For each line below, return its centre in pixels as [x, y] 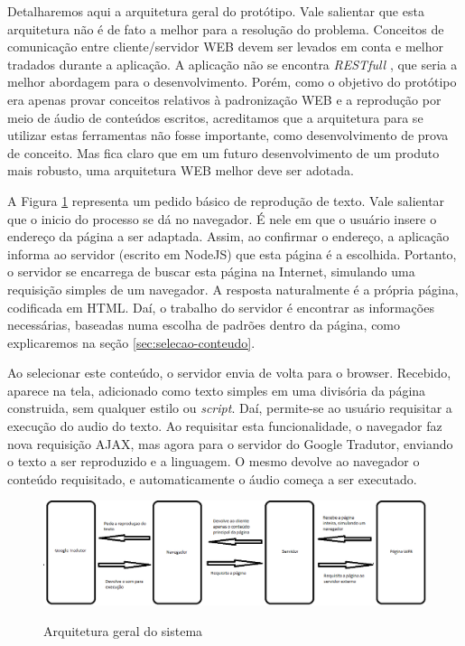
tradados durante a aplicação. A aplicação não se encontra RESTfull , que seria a [232, 64]
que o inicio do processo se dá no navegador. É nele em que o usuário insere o [222, 218]
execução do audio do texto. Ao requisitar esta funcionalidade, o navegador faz [225, 426]
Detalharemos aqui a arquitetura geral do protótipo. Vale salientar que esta [216, 11]
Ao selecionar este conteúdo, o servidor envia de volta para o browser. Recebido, [229, 373]
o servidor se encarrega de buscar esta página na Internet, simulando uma [211, 272]
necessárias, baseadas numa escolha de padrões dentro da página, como [204, 325]
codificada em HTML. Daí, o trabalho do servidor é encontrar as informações [221, 307]
